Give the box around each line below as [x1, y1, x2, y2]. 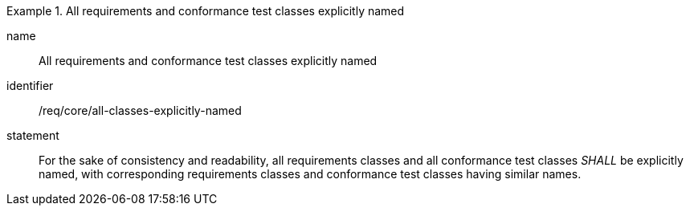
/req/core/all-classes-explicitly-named [39, 104, 242, 117]
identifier [6, 79, 54, 92]
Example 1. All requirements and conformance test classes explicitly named [6, 4, 405, 18]
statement [6, 128, 59, 142]
